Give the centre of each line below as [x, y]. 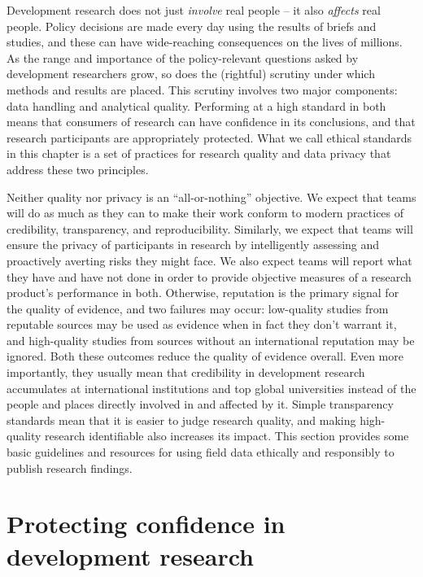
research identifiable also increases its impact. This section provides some [227, 436]
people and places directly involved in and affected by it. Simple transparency [200, 404]
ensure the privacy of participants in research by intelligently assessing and [193, 245]
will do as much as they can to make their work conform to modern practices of [205, 213]
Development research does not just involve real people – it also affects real [194, 10]
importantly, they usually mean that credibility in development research [186, 372]
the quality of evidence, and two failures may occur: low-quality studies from [198, 308]
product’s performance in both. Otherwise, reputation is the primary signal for [203, 293]
